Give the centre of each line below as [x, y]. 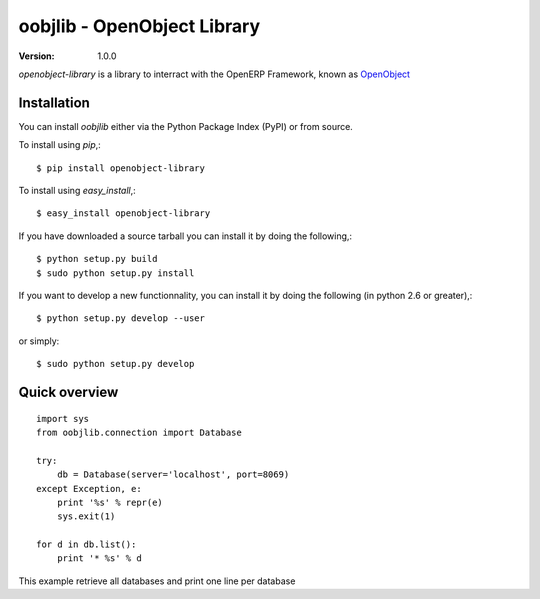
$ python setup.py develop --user [120, 318]
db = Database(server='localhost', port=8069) [173, 474]
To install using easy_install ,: [77, 191]
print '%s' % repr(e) [110, 502]
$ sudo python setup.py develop [115, 364]
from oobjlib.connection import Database [139, 432]
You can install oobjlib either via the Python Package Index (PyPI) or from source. [186, 126]
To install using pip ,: [60, 145]
